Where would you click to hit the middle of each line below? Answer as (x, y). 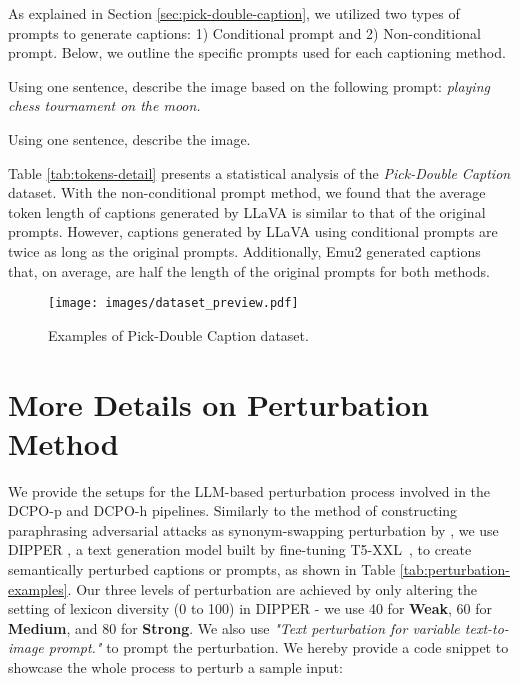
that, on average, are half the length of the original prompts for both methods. (249, 270)
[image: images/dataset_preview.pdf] (173, 303)
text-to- (486, 627)
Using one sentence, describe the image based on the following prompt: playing (249, 85)
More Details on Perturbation (218, 403)
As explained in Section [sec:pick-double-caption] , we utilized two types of (234, 13)
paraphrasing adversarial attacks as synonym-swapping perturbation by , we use (253, 529)
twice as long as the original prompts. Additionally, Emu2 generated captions (244, 250)
